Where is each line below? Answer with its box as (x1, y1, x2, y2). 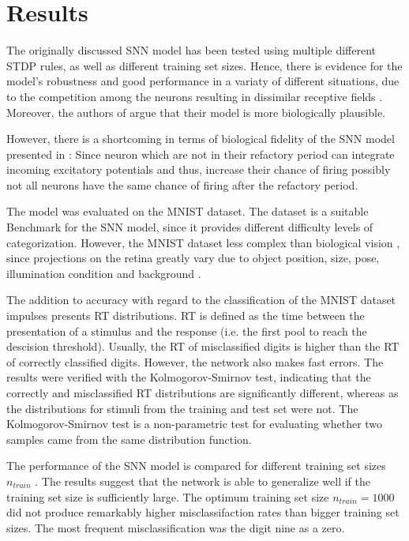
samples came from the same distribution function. (6, 430, 252, 447)
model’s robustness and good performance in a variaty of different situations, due (6, 73, 400, 89)
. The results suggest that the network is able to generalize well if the (35, 472, 371, 489)
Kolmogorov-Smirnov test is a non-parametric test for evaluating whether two (6, 415, 383, 432)
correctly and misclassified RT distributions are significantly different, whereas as (6, 385, 399, 400)
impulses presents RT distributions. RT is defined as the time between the (6, 307, 365, 324)
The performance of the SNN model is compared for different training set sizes (6, 457, 386, 474)
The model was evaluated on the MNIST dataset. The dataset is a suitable (6, 203, 369, 220)
